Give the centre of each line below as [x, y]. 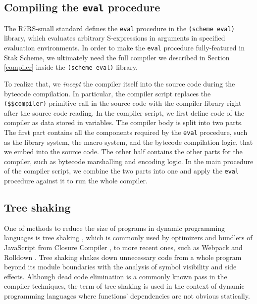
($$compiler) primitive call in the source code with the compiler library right [123, 103]
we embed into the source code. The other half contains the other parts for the [123, 152]
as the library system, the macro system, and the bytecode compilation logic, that [128, 142]
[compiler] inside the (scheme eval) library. [71, 67]
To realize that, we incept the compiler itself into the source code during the [120, 83]
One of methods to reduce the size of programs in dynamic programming [115, 228]
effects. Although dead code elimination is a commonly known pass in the [116, 276]
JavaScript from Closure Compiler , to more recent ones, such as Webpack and [123, 247]
